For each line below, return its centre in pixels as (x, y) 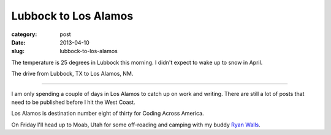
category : (24, 34)
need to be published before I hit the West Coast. (73, 102)
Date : (18, 42)
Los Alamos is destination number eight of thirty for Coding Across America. (108, 114)
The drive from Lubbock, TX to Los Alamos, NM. (72, 74)
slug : (18, 51)
